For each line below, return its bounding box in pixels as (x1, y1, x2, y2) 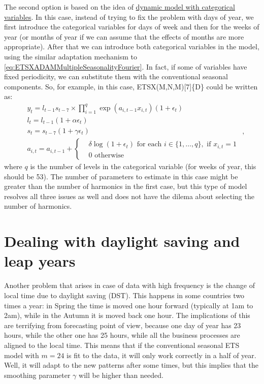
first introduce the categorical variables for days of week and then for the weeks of (4, 21, 259, 32)
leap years (4, 250, 76, 271)
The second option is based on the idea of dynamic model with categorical (4, 2, 235, 12)
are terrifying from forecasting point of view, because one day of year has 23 (4, 319, 241, 330)
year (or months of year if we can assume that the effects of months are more (4, 31, 244, 42)
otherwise (94, 151, 124, 159)
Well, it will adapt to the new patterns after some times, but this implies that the (4, 360, 258, 370)
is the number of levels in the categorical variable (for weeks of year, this (30, 161, 256, 172)
